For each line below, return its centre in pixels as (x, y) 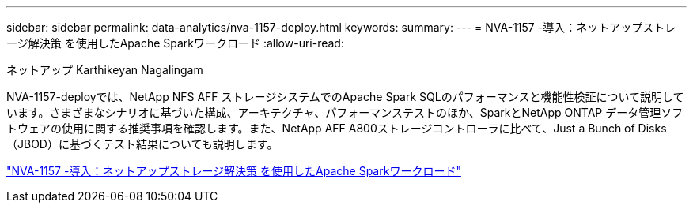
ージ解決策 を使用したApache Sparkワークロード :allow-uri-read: (175, 43)
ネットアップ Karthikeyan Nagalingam (105, 70)
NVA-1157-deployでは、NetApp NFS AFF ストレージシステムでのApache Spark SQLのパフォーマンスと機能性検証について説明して (345, 97)
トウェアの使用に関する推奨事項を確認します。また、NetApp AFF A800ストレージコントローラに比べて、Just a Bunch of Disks (337, 128)
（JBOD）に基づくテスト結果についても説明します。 (142, 144)
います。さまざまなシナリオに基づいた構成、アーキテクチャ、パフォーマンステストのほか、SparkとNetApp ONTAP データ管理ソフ (345, 112)
